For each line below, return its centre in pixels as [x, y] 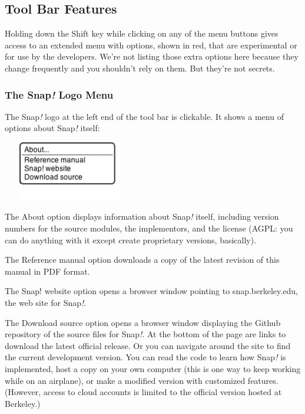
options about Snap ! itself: [52, 128]
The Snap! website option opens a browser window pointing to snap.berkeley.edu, [151, 291]
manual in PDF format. [47, 271]
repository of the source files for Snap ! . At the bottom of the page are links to [145, 334]
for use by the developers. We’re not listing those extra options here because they [152, 56]
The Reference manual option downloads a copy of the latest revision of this [142, 260]
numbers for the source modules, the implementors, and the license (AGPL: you [149, 228]
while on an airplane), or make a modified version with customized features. [142, 380]
